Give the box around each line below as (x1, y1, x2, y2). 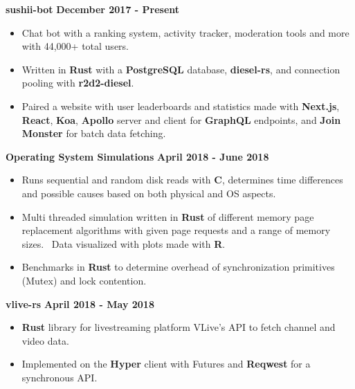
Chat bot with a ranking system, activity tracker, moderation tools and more (21, 25, 349, 39)
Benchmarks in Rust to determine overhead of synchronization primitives (21, 260, 335, 274)
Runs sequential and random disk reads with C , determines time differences (21, 172, 343, 187)
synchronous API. (21, 370, 98, 384)
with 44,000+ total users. (21, 39, 129, 53)
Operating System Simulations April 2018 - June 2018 (6, 149, 269, 163)
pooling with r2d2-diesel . (21, 75, 134, 90)
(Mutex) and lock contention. (21, 273, 147, 287)
